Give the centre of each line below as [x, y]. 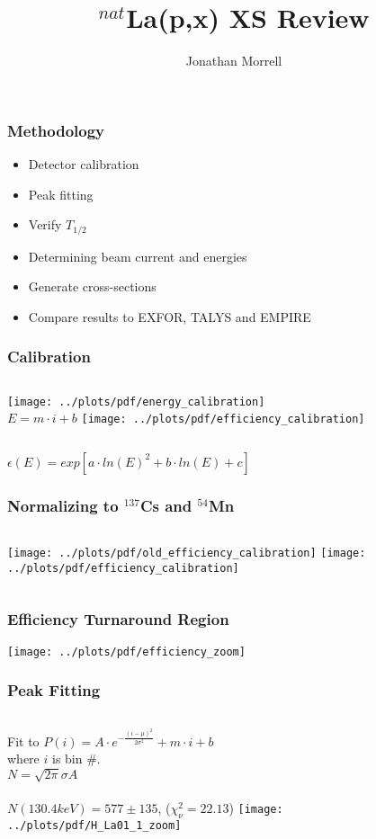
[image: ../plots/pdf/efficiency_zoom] [126, 652]
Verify [45, 224]
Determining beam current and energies [138, 256]
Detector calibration [84, 164]
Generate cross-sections [92, 286]
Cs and [166, 505]
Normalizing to [63, 505]
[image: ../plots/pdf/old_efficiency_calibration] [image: [187, 553]
